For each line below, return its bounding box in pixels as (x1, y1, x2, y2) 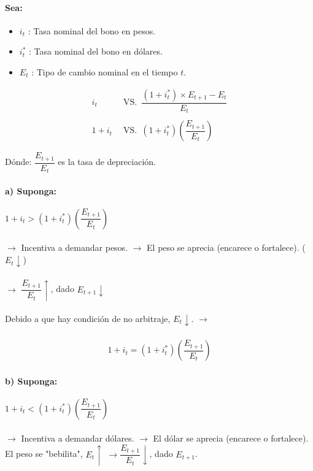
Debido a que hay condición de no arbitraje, (5, 312, 171, 324)
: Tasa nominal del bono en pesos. (28, 24, 156, 37)
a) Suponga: (5, 184, 57, 197)
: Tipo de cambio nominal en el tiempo (31, 65, 178, 78)
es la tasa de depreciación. (58, 155, 156, 168)
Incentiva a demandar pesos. (21, 241, 128, 254)
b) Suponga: (5, 374, 58, 387)
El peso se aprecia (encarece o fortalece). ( (147, 241, 306, 254)
